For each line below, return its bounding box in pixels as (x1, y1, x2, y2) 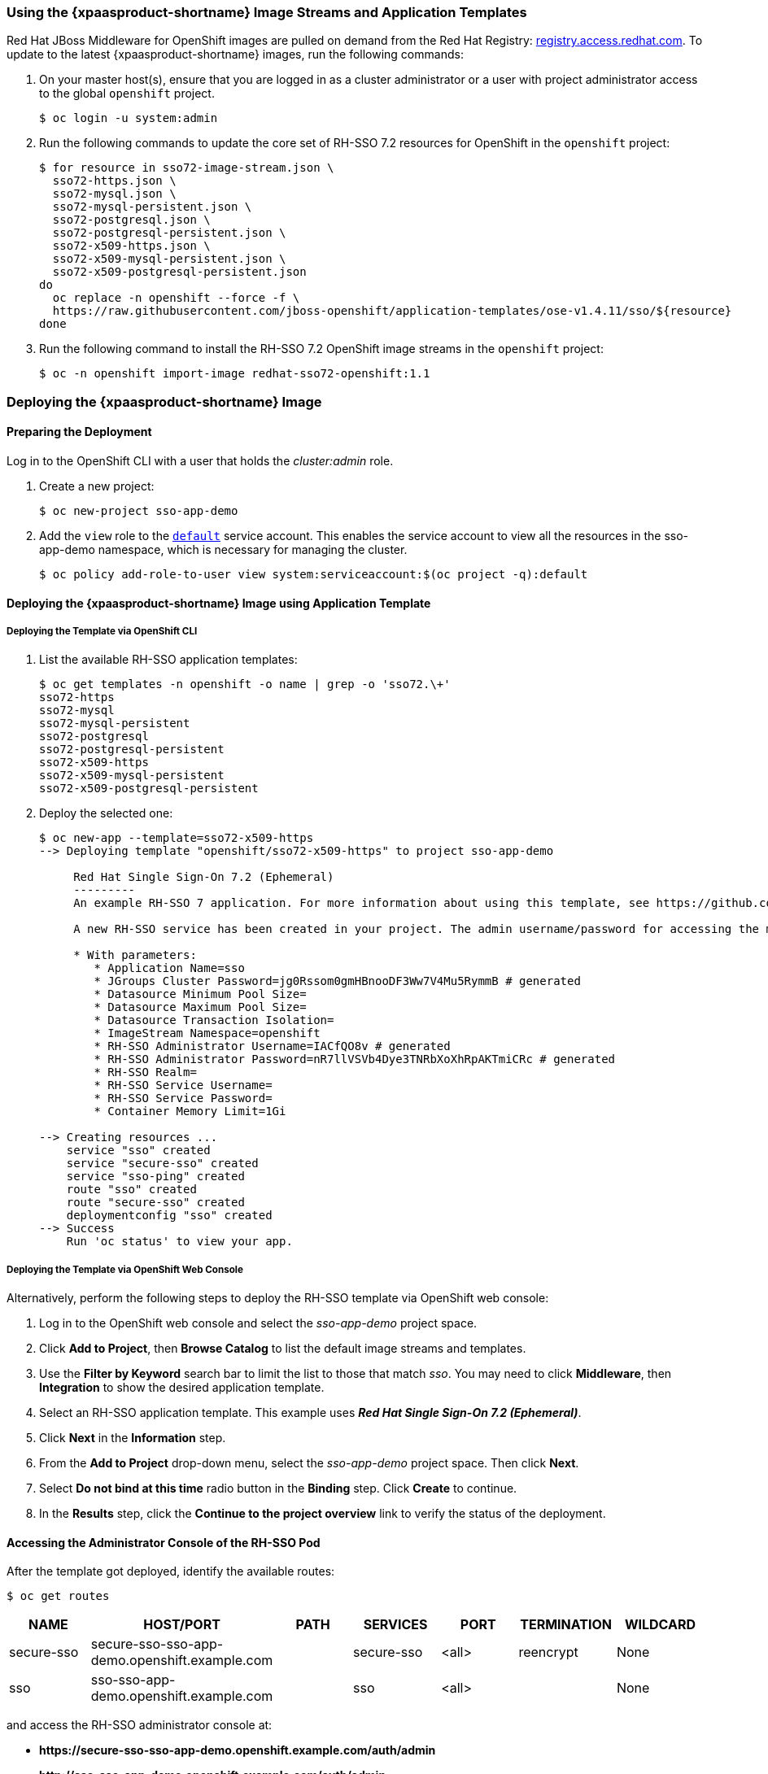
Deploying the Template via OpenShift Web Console (7, 1263, 243, 1275)
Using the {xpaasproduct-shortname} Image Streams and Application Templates (7, 4, 527, 20)
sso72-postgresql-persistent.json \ (52, 226, 286, 240)
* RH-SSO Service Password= (94, 1092, 273, 1105)
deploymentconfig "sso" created (66, 1209, 273, 1223)
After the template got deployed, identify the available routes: (7, 1564, 335, 1579)
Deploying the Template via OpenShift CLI (7, 625, 198, 637)
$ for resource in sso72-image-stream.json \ (39, 161, 334, 175)
